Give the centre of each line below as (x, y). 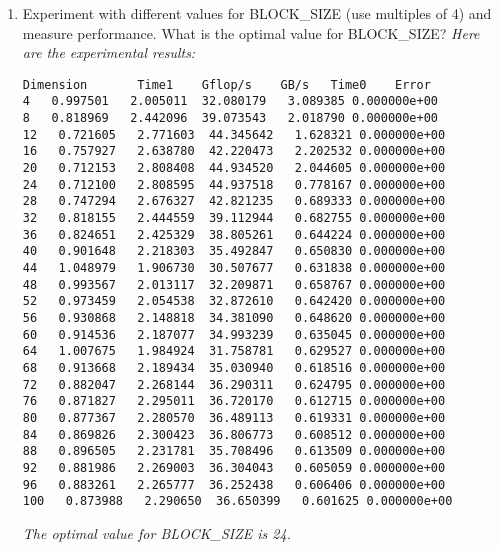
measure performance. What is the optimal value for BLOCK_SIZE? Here (251, 32)
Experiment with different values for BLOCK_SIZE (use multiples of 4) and (257, 13)
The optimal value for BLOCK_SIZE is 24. (156, 532)
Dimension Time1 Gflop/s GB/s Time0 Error (226, 84)
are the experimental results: (109, 52)
